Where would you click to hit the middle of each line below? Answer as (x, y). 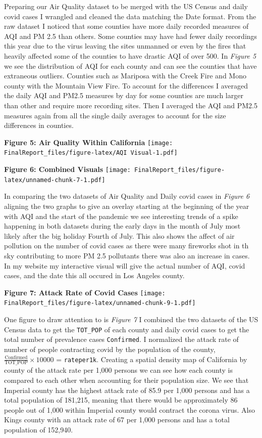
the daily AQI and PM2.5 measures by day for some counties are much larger (124, 95)
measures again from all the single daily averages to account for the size (115, 115)
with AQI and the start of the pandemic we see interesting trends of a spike (121, 216)
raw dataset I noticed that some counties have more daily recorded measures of (126, 26)
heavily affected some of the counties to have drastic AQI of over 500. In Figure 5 (130, 55)
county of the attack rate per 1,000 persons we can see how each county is (119, 370)
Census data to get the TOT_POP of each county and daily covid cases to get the (127, 329)
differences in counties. (39, 125)
